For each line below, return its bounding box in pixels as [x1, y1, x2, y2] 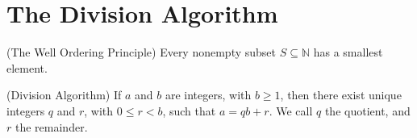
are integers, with [165, 86, 252, 103]
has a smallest [313, 44, 383, 61]
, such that [162, 102, 216, 119]
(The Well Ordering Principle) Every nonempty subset [6, 44, 277, 61]
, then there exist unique [280, 86, 402, 103]
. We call [269, 102, 313, 119]
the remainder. [15, 118, 88, 135]
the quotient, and [324, 102, 411, 119]
